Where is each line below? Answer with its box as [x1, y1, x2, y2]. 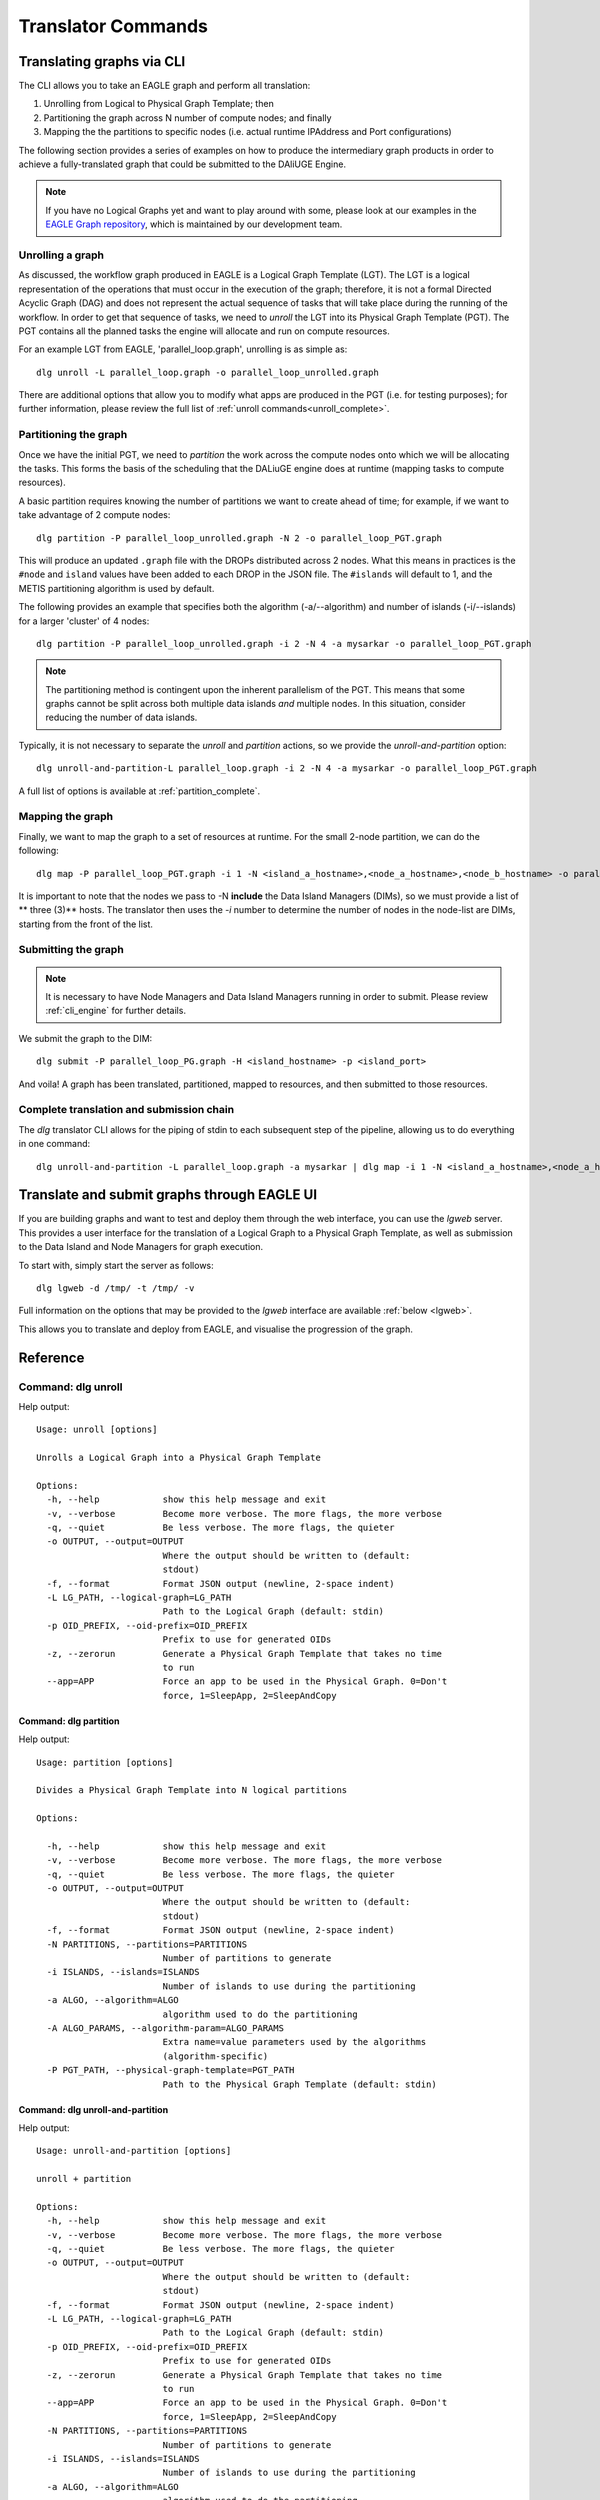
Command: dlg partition [18, 1715, 120, 1727]
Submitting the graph [18, 943, 124, 957]
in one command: [18, 1138, 91, 1150]
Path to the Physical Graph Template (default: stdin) [162, 2078, 437, 2090]
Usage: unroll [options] [36, 1424, 158, 1435]
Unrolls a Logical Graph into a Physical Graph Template [36, 1452, 322, 1464]
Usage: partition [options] [36, 1756, 174, 1768]
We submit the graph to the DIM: [18, 1032, 153, 1044]
